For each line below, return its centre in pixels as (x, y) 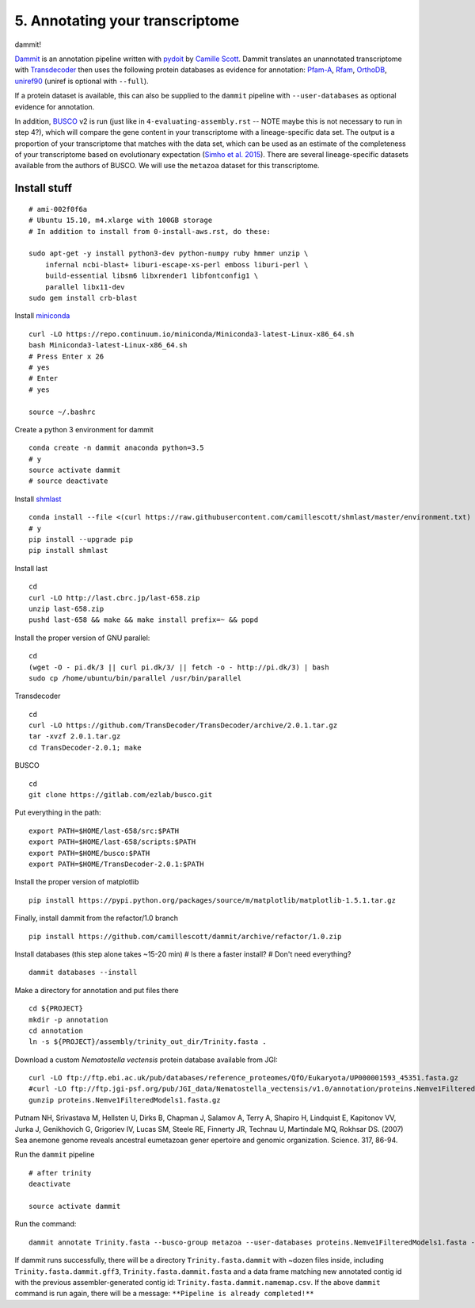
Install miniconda (42, 316)
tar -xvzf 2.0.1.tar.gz (75, 736)
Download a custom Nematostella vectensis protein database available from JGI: (146, 1060)
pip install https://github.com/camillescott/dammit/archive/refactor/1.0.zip (185, 936)
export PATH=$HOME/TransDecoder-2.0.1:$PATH (117, 864)
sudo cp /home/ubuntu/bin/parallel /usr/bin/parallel (135, 678)
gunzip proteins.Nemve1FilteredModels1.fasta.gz (125, 1100)
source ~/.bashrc (62, 412)
